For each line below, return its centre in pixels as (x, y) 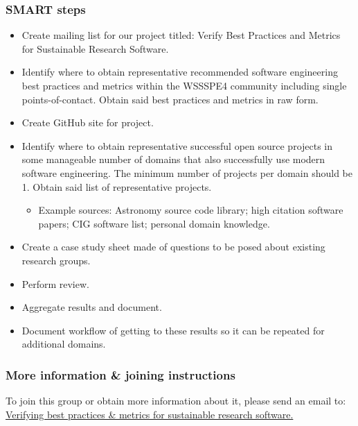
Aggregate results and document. (92, 307)
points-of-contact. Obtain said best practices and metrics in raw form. (170, 99)
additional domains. (64, 344)
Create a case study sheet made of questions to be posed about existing (173, 247)
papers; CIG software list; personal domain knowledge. (154, 223)
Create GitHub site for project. (88, 122)
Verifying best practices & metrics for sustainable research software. (150, 414)
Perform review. (55, 283)
